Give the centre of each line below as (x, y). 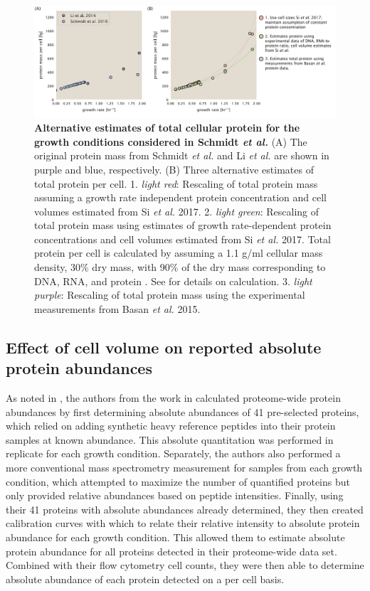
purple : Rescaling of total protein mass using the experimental (170, 295)
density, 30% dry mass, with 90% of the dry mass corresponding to (180, 267)
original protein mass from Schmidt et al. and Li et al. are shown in (182, 155)
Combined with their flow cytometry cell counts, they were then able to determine (185, 565)
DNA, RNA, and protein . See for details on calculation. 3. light (173, 281)
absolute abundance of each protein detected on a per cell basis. (145, 579)
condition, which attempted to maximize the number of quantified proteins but (178, 481)
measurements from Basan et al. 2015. (117, 308)
